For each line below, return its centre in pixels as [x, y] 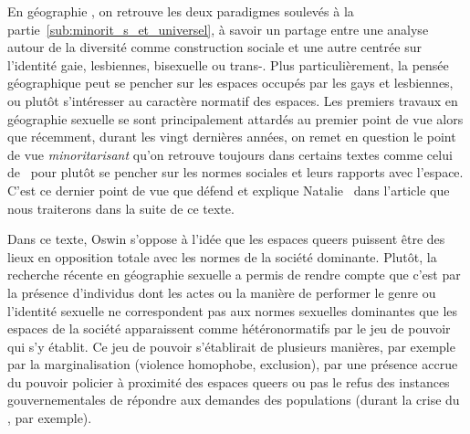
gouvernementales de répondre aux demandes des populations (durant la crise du [234, 400]
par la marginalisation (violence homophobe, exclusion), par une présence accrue [233, 364]
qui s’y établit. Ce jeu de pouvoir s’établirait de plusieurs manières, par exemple [231, 346]
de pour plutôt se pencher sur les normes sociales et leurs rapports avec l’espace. [235, 172]
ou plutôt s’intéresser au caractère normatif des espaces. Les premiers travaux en [233, 100]
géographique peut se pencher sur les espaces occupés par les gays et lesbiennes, [230, 83]
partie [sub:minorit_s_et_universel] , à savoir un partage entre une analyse [218, 29]
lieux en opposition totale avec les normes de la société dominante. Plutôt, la [222, 256]
